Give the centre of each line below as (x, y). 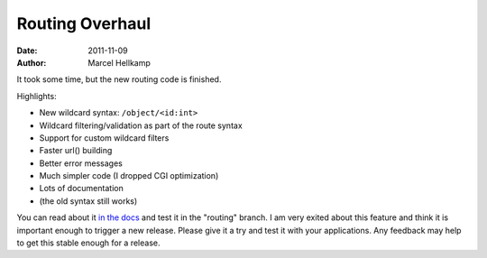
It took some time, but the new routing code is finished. (119, 79)
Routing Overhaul (84, 23)
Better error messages (81, 163)
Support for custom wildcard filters (104, 138)
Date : (27, 51)
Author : (32, 62)
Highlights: (37, 96)
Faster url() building (76, 151)
